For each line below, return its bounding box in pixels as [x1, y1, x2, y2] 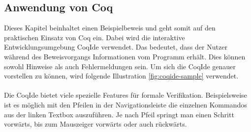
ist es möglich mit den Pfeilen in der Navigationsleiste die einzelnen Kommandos [4, 99, 247, 109]
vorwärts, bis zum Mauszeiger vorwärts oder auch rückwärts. [4, 119, 187, 129]
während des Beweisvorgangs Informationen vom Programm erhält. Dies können [4, 51, 246, 61]
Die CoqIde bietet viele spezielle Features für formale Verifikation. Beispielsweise [4, 90, 247, 100]
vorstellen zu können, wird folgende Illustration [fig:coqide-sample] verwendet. [4, 71, 239, 81]
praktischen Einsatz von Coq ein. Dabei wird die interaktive [4, 32, 185, 42]
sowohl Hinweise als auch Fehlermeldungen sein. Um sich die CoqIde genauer [4, 61, 236, 71]
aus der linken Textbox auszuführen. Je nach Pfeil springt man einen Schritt [4, 109, 234, 119]
